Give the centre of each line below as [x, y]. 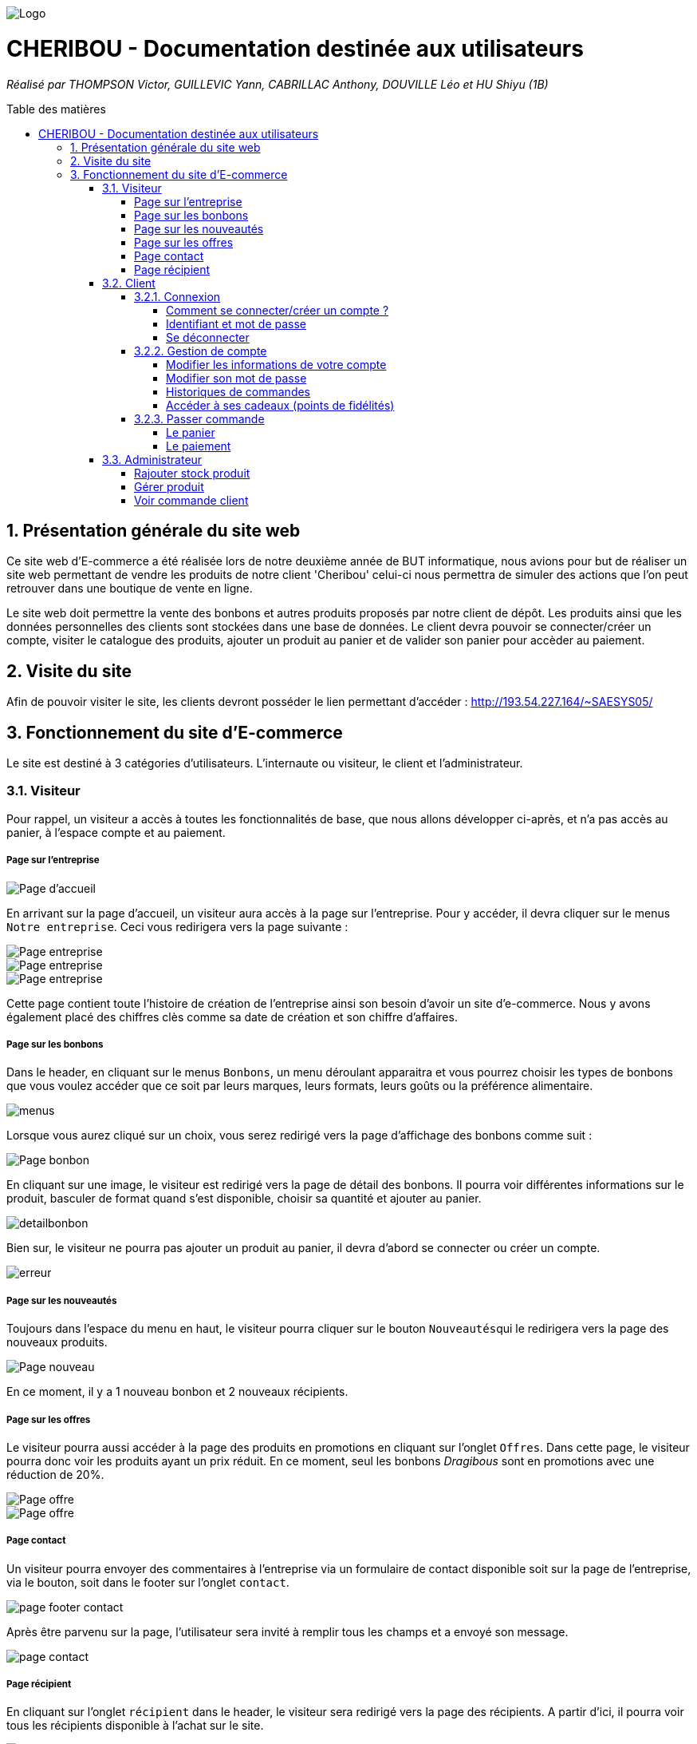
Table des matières [56, 109]
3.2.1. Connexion [177, 296]
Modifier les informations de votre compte [276, 364]
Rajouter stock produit [192, 473]
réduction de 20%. [55, 1474]
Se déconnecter [208, 337]
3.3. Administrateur [152, 459]
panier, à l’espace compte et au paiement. [116, 832]
